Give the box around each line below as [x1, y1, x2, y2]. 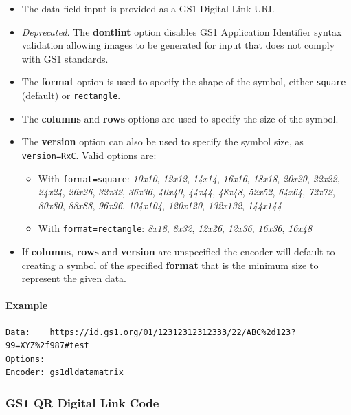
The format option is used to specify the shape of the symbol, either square [21, 74, 346, 89]
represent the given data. [21, 271, 127, 286]
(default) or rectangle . [21, 88, 121, 103]
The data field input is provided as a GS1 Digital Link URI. [21, 1, 275, 15]
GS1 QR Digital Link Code [5, 394, 159, 411]
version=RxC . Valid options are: [21, 147, 157, 162]
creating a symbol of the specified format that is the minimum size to [21, 257, 319, 272]
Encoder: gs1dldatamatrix [5, 368, 124, 378]
